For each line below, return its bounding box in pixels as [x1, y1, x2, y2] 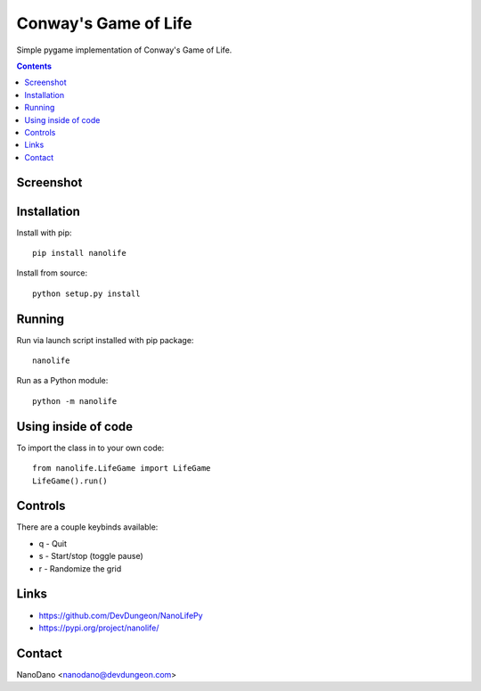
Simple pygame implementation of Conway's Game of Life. [16, 45, 232, 55]
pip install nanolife [32, 248, 126, 258]
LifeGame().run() [32, 475, 108, 486]
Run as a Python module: [16, 375, 109, 386]
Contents [16, 61, 53, 71]
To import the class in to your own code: [16, 442, 165, 453]
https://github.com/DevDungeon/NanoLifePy [38, 610, 204, 621]
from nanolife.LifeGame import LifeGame [32, 464, 211, 473]
